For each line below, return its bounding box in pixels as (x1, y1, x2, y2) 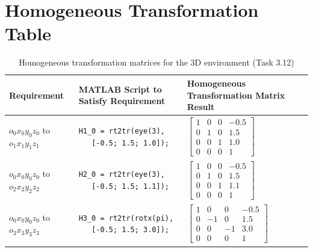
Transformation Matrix (187, 88, 285, 101)
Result (187, 100, 215, 113)
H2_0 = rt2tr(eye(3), (78, 170, 165, 179)
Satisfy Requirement (78, 94, 166, 107)
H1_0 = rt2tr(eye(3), (78, 126, 165, 135)
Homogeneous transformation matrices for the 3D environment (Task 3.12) (19, 56, 294, 69)
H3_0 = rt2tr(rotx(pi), (78, 214, 174, 223)
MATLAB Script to (78, 82, 162, 95)
